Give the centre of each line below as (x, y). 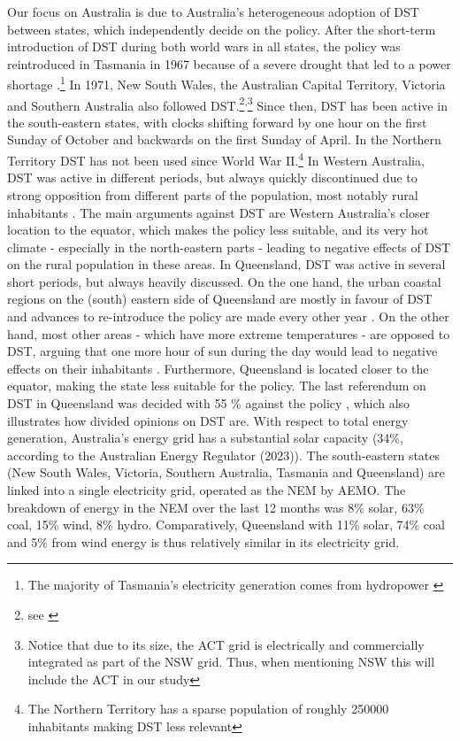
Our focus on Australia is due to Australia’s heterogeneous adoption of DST (213, 12)
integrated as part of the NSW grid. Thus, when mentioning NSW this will (231, 662)
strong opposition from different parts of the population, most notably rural (213, 194)
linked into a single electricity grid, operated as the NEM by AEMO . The (207, 490)
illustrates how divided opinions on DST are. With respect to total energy (208, 420)
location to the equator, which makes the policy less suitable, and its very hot (218, 230)
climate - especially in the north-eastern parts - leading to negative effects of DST (229, 247)
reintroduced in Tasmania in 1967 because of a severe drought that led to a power (229, 63)
